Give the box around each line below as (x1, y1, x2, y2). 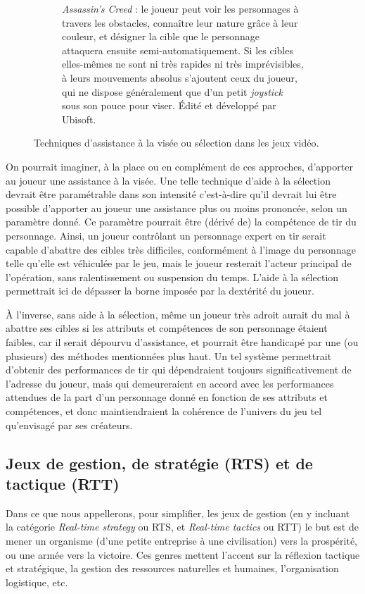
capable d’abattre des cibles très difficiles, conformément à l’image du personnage (6, 242, 356, 256)
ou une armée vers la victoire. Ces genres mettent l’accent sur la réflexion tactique (6, 547, 360, 562)
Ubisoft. (62, 111, 96, 126)
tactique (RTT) (6, 473, 120, 494)
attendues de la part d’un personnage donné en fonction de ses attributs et (6, 390, 328, 404)
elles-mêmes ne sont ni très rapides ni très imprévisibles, (62, 56, 304, 71)
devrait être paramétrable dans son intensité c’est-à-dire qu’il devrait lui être (6, 187, 337, 202)
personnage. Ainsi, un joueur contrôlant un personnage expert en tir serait (6, 228, 326, 242)
